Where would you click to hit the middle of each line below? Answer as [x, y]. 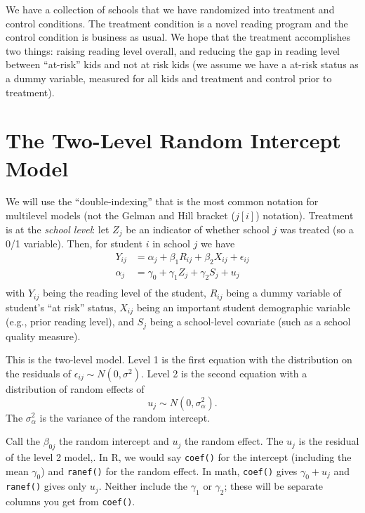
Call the [23, 441]
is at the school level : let [58, 229]
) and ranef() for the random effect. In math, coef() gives [169, 470]
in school [171, 243]
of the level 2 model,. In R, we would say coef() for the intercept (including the [179, 456]
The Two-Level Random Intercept [173, 140]
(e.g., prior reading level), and [70, 322]
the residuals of [39, 373]
